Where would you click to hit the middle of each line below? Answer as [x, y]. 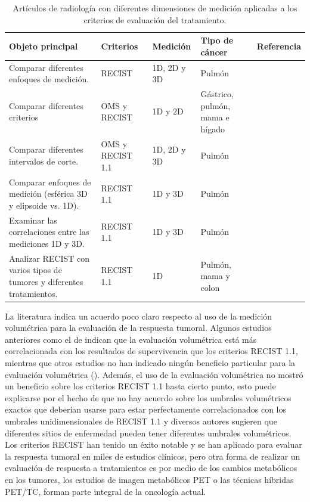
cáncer [214, 52]
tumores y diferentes [46, 281]
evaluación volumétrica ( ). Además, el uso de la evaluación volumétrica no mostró [154, 374]
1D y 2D [168, 111]
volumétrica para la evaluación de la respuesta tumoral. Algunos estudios [138, 328]
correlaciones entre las [49, 232]
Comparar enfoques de [50, 182]
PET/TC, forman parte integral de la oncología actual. [106, 491]
